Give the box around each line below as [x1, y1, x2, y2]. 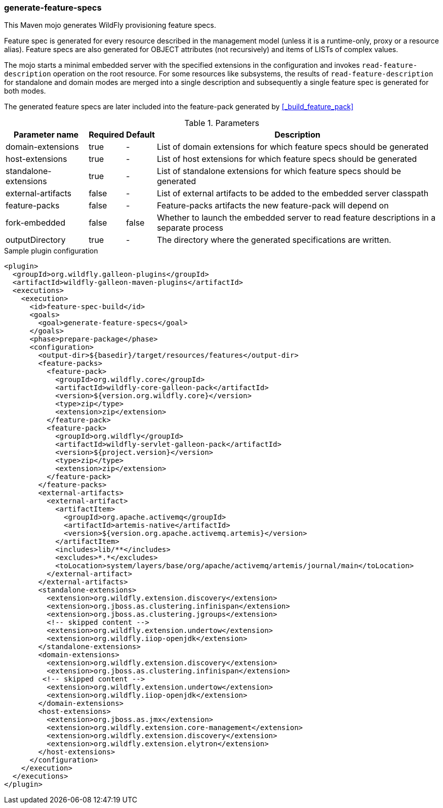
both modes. [4, 87, 46, 96]
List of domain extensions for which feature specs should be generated [156, 142, 429, 152]
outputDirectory [6, 235, 66, 245]
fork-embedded [6, 218, 65, 228]
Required [89, 130, 125, 140]
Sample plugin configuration [4, 246, 98, 256]
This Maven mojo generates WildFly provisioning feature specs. [4, 21, 216, 30]
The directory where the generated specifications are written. [156, 235, 391, 245]
